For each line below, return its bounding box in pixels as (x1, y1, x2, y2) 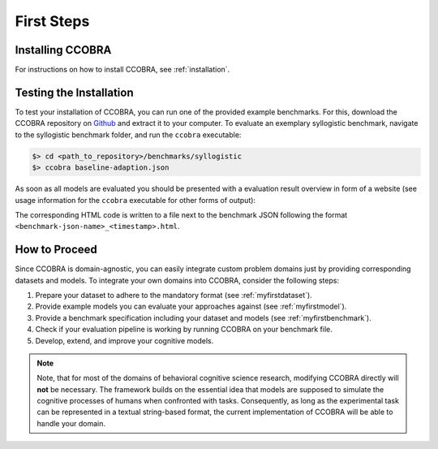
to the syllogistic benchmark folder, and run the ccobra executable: (15, 130, 242, 140)
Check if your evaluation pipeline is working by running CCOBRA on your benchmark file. (35, 325, 333, 335)
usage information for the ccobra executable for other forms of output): (15, 195, 255, 205)
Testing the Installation (15, 85, 134, 99)
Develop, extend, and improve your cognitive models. (35, 335, 214, 345)
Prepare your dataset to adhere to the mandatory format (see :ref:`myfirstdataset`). (35, 290, 312, 300)
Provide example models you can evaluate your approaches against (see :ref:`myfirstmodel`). (35, 301, 347, 312)
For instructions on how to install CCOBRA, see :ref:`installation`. (15, 65, 230, 75)
